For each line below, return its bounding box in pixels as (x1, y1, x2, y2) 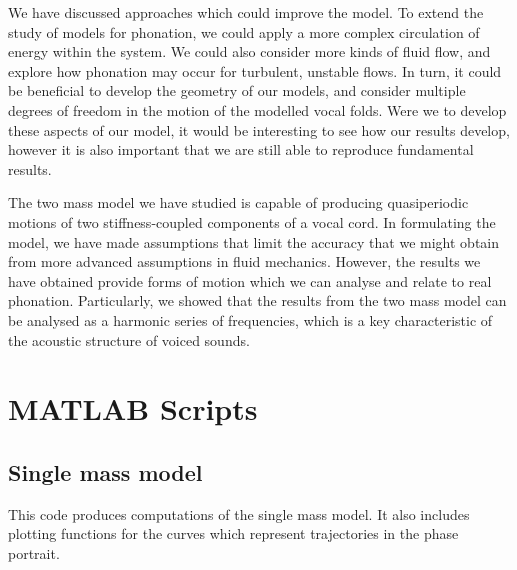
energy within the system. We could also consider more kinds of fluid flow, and (8, 41, 491, 62)
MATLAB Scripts (8, 388, 258, 429)
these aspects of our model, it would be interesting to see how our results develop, (8, 119, 510, 140)
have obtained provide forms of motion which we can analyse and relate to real (8, 270, 492, 291)
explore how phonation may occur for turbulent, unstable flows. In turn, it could (8, 60, 502, 81)
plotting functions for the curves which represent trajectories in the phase (8, 523, 459, 544)
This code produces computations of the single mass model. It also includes (8, 503, 470, 524)
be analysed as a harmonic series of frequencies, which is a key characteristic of (8, 309, 493, 330)
